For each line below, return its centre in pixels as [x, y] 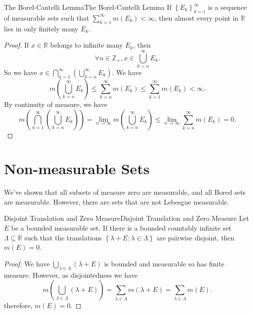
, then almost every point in [197, 17]
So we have [21, 72]
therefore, [18, 305]
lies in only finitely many [41, 28]
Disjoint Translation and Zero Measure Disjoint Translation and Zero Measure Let [126, 218]
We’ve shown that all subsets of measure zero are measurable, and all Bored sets [125, 192]
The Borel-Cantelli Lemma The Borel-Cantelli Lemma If [88, 7]
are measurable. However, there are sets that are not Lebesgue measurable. [116, 201]
